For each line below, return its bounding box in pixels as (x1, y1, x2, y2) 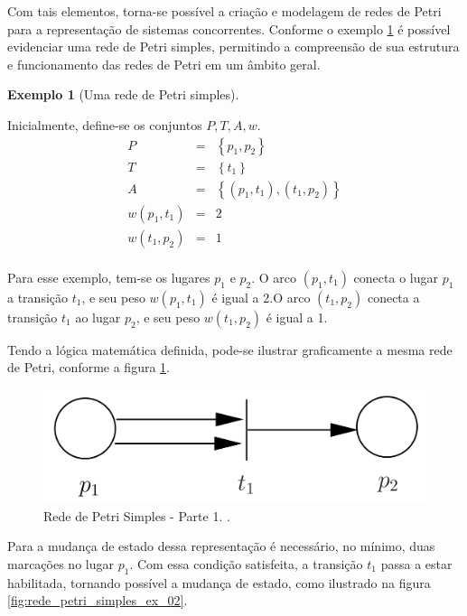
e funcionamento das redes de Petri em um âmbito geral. (7, 54, 321, 73)
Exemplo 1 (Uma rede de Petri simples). (7, 85, 239, 104)
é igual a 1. (266, 307, 328, 326)
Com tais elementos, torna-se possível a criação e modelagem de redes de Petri (7, 2, 442, 20)
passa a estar (380, 555, 453, 573)
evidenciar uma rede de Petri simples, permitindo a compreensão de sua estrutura (7, 37, 460, 56)
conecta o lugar (353, 267, 438, 286)
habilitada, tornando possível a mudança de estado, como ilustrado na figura (7, 573, 431, 592)
